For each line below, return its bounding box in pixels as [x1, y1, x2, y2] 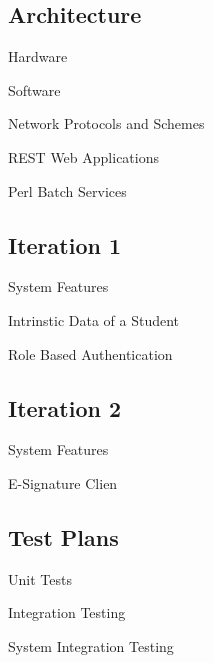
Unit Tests [8, 568, 72, 589]
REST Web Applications [8, 146, 159, 167]
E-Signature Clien [8, 472, 118, 493]
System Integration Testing [8, 635, 174, 656]
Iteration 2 [8, 392, 122, 423]
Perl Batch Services [8, 180, 127, 201]
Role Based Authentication [8, 343, 173, 364]
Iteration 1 [8, 229, 122, 260]
